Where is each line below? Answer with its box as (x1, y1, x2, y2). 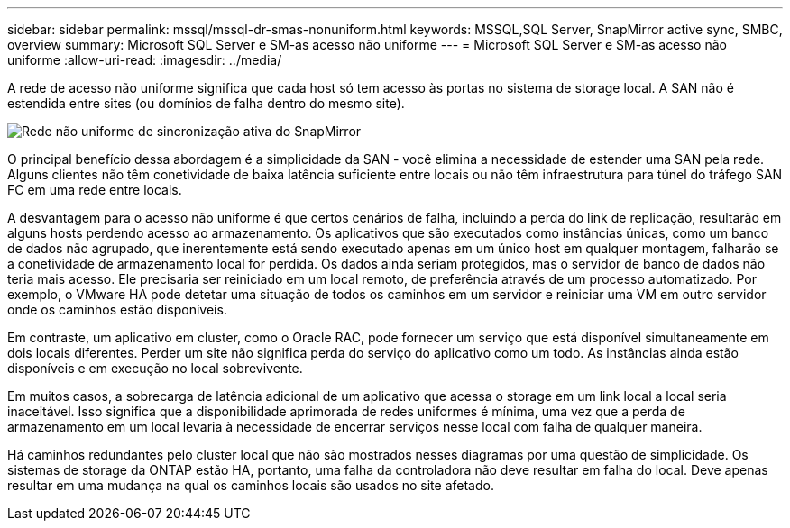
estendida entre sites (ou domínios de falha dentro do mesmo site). (7, 96, 405, 111)
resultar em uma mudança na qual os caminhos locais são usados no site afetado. (7, 478, 494, 493)
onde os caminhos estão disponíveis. (7, 302, 227, 317)
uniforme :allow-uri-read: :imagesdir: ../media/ (7, 52, 282, 68)
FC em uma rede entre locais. (7, 182, 182, 197)
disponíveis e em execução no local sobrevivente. (7, 360, 303, 376)
